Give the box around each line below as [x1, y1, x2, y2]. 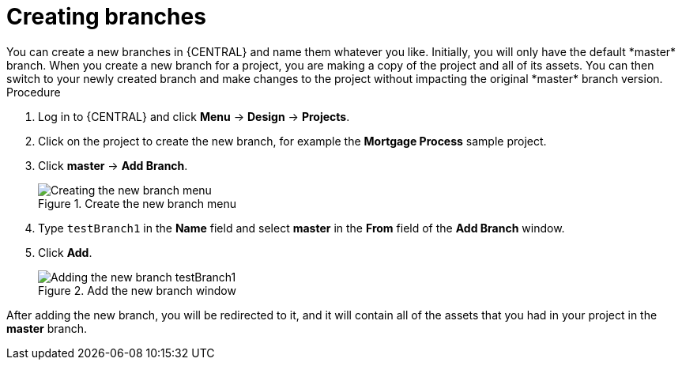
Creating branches [6, 3, 206, 30]
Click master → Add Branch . [38, 158, 188, 172]
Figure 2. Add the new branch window [38, 283, 236, 297]
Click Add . [38, 245, 92, 259]
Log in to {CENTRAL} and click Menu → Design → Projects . [38, 109, 350, 123]
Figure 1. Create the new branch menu [38, 196, 236, 210]
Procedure [6, 85, 61, 99]
